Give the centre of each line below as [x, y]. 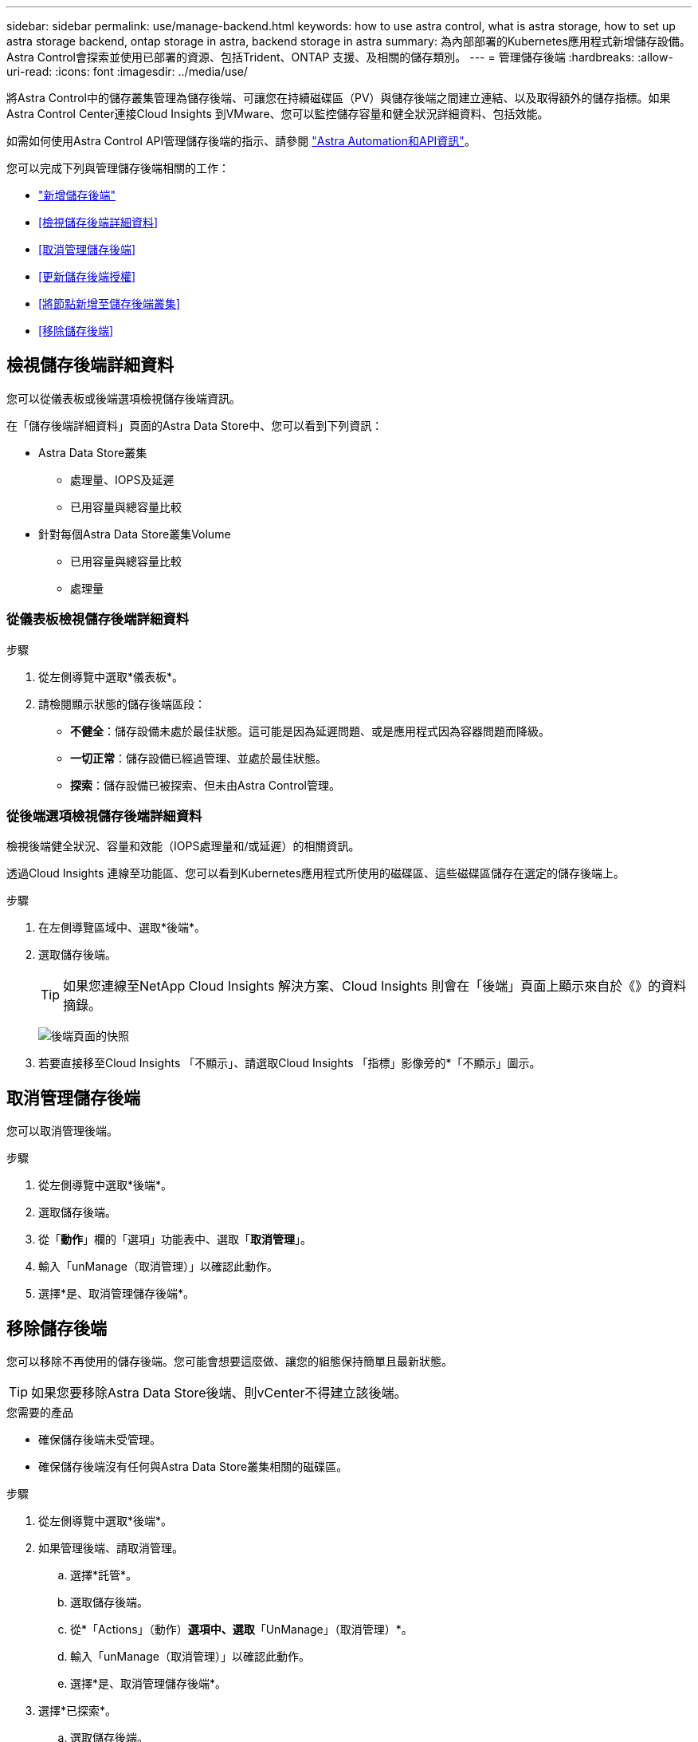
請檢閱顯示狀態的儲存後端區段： [122, 703]
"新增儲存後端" [77, 195]
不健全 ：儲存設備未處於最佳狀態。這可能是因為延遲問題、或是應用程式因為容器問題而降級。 [310, 731]
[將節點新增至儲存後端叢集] [110, 303]
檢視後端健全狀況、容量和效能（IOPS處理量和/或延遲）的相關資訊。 [183, 846]
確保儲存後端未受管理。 [100, 1440]
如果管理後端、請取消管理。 [111, 1548]
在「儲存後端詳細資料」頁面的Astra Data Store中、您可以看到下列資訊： [195, 425]
